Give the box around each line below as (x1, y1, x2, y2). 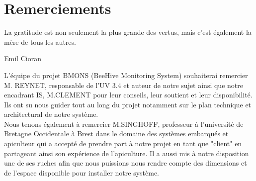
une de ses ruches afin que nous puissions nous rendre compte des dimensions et (4, 158, 247, 168)
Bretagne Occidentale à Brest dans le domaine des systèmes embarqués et (4, 128, 229, 139)
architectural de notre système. (4, 109, 98, 119)
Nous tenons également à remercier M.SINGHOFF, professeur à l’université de (4, 118, 244, 129)
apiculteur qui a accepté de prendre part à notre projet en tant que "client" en (4, 138, 242, 149)
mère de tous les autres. (4, 36, 76, 47)
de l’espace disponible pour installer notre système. (4, 167, 160, 178)
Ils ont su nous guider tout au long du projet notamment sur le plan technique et (4, 99, 252, 109)
